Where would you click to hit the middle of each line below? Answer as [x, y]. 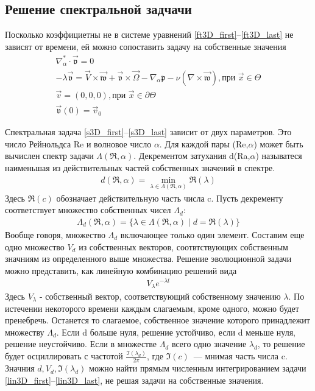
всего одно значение [209, 344]
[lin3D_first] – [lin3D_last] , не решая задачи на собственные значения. [134, 380]
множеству [25, 332]
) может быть [278, 143]
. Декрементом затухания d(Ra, [192, 156]
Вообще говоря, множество [55, 235]
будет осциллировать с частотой [64, 356]
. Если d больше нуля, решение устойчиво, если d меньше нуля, [176, 332]
